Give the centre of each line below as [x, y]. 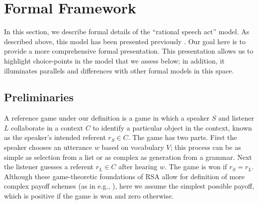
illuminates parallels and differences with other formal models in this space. [119, 70]
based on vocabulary [133, 147]
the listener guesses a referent [49, 167]
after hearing [138, 167]
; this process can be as [206, 147]
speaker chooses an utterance [48, 147]
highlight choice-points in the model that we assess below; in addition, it [114, 60]
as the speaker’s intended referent [55, 137]
